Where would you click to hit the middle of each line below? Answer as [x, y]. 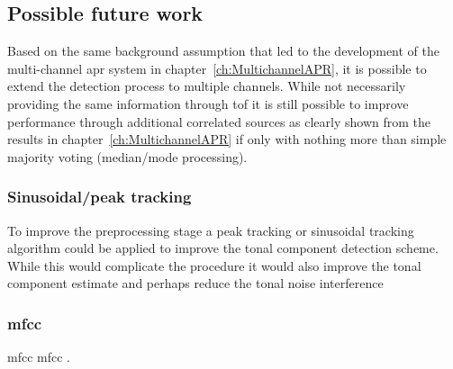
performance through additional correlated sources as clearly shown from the [219, 121]
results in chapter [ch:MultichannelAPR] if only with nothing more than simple [227, 139]
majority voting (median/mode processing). [127, 156]
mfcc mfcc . [39, 357]
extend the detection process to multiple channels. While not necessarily [207, 86]
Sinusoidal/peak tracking [100, 197]
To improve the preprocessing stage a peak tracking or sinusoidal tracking [211, 230]
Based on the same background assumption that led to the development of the [224, 51]
